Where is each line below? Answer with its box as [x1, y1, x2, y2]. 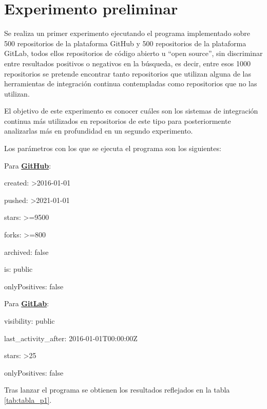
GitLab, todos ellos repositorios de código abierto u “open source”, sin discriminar [4, 48, 263, 59]
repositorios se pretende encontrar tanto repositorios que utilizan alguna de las [4, 68, 252, 79]
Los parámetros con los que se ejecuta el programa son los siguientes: [4, 143, 221, 154]
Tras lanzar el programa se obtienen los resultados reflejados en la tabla [4, 384, 230, 395]
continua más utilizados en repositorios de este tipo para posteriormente [4, 115, 231, 126]
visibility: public [4, 315, 55, 326]
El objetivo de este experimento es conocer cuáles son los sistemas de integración [4, 105, 258, 116]
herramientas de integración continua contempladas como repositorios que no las [4, 78, 257, 89]
